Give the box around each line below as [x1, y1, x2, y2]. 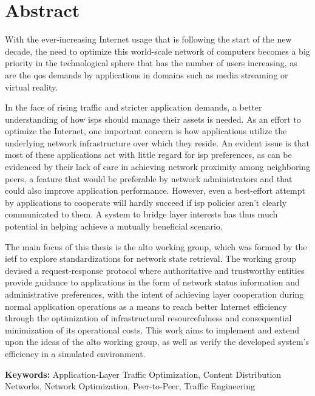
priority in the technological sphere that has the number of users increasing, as [5, 56, 297, 69]
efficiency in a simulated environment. [5, 347, 146, 360]
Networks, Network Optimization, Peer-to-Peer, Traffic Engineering [5, 380, 255, 392]
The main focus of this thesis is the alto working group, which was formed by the [5, 240, 307, 253]
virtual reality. [5, 80, 58, 93]
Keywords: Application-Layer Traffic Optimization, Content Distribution [5, 367, 282, 380]
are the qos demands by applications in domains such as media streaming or [5, 68, 288, 81]
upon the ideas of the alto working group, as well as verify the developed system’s [5, 335, 310, 348]
